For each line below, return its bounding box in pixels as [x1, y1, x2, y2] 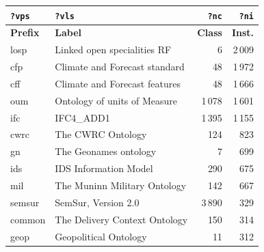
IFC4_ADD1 [55, 110, 110, 124]
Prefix [10, 25, 40, 40]
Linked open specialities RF [55, 42, 172, 57]
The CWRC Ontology [55, 127, 147, 141]
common [10, 212, 46, 226]
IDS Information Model [55, 161, 153, 176]
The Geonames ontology [55, 144, 157, 158]
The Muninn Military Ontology [55, 178, 187, 192]
